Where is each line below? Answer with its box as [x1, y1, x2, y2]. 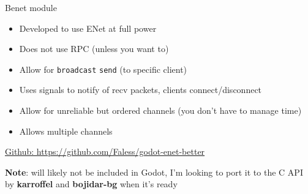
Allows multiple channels [19, 124, 113, 137]
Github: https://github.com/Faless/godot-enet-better [5, 145, 205, 158]
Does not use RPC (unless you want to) [19, 42, 169, 55]
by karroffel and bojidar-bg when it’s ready [5, 177, 178, 190]
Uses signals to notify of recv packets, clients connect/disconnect [19, 83, 262, 96]
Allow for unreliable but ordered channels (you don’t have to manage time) [19, 104, 302, 117]
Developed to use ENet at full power [19, 21, 157, 34]
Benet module [5, 1, 57, 13]
